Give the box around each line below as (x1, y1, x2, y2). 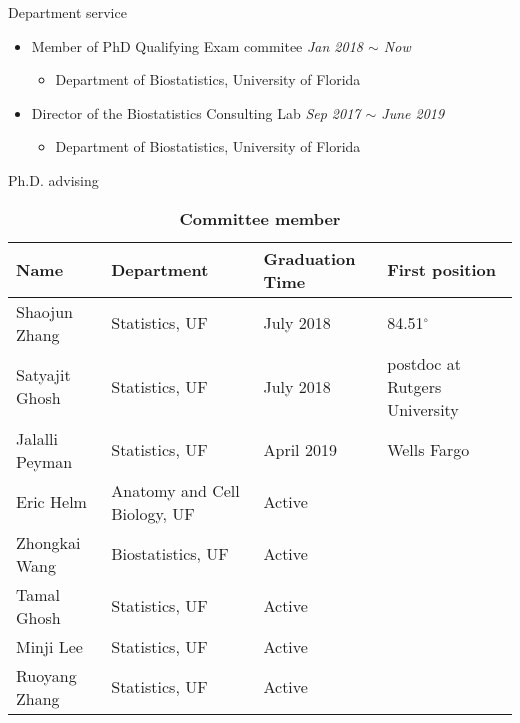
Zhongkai (16, 530, 81, 554)
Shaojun (16, 299, 73, 323)
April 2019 (263, 438, 337, 462)
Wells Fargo (387, 438, 470, 462)
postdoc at (387, 351, 461, 375)
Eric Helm (16, 490, 87, 514)
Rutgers (387, 374, 442, 398)
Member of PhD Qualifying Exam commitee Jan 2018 (31, 35, 363, 56)
